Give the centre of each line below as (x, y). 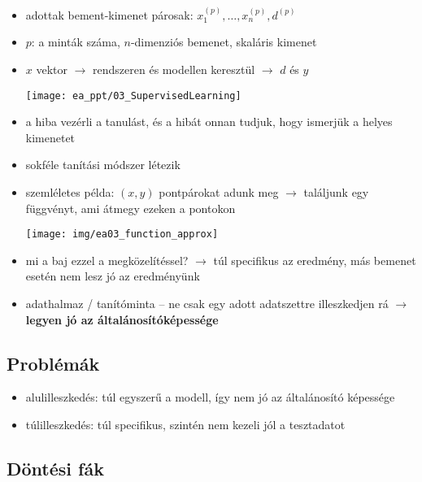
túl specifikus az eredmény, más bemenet (315, 260)
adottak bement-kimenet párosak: (109, 14)
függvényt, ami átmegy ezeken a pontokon (131, 208)
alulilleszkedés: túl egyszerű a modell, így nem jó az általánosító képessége (210, 397)
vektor (52, 69)
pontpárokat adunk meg (219, 192)
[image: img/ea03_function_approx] (122, 234)
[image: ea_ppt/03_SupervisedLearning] (133, 96)
